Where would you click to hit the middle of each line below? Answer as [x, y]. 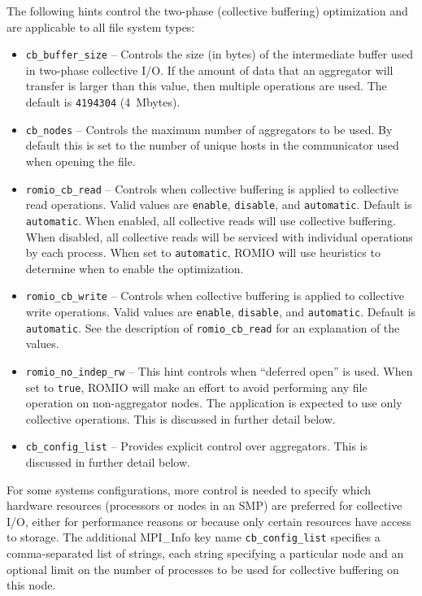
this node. [31, 585]
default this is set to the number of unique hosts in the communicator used [212, 145]
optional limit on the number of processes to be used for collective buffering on [203, 569]
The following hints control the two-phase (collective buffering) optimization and [207, 11]
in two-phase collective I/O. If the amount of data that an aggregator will [209, 70]
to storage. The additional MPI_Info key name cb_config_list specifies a [194, 537]
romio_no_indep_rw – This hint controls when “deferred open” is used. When [219, 370]
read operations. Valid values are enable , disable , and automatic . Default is [219, 204]
